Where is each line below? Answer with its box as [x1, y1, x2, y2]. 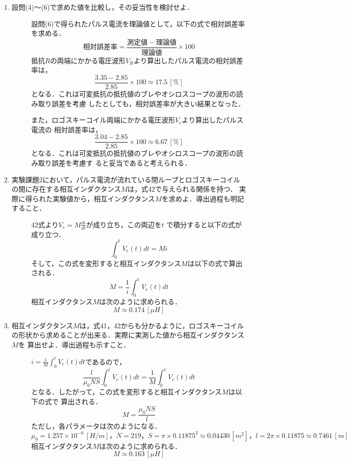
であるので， [85, 356, 126, 366]
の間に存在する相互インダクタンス [11, 184, 121, 194]
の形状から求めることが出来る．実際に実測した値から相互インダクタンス [11, 330, 244, 340]
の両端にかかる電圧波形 [50, 55, 126, 65]
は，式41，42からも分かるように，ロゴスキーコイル [79, 320, 244, 330]
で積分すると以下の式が [166, 219, 242, 229]
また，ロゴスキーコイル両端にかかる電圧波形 [31, 115, 175, 125]
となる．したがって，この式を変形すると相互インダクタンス [31, 387, 222, 397]
